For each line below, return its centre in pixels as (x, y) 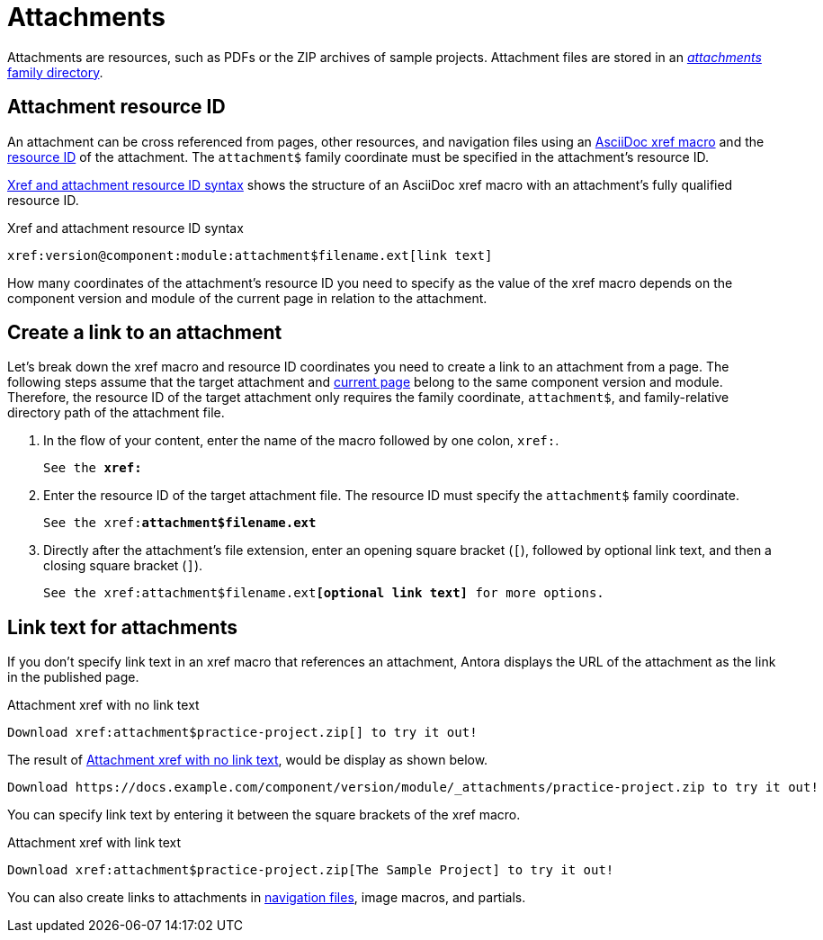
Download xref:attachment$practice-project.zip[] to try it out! (242, 733)
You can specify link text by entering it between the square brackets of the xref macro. (264, 815)
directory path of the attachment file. (116, 413)
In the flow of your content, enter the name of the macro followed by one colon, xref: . (301, 441)
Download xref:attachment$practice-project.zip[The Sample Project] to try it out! (311, 870)
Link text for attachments (122, 627)
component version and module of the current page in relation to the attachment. (247, 298)
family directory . (55, 72)
